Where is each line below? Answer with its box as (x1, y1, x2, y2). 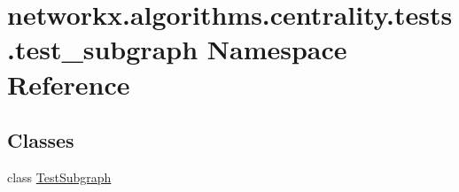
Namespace (206, 31, 347, 67)
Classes (7, 127, 74, 154)
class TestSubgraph (7, 167, 112, 186)
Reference (7, 65, 130, 102)
